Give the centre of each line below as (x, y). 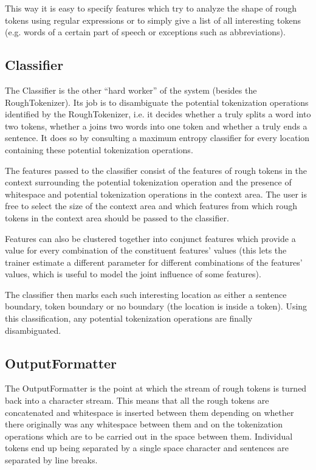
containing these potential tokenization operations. (99, 149)
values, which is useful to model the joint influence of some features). (133, 274)
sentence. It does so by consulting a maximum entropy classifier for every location (157, 138)
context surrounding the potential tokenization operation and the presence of (148, 182)
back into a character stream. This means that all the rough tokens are (137, 400)
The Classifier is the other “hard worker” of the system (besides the (131, 90)
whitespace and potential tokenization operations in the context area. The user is (156, 194)
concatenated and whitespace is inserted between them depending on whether (149, 412)
